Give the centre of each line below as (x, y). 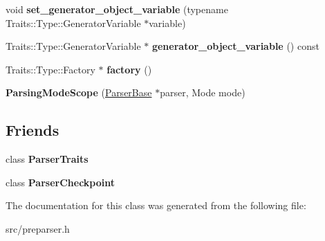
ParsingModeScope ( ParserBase (79, 92)
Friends (32, 130)
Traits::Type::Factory (50, 69)
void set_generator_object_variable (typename (117, 9)
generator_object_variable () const (235, 46)
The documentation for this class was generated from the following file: (156, 205)
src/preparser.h (38, 228)
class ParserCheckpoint (61, 182)
